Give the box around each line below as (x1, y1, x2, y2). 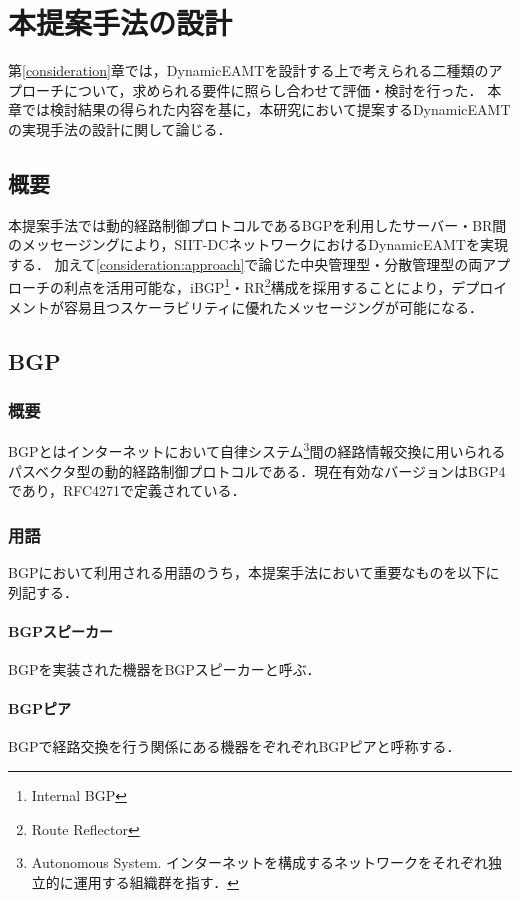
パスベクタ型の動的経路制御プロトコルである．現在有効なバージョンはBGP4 (8, 460, 506, 481)
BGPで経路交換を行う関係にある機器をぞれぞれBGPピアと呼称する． (8, 736, 461, 757)
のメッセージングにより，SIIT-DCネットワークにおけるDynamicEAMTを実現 (8, 234, 508, 255)
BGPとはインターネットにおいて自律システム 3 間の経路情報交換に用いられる (8, 438, 506, 461)
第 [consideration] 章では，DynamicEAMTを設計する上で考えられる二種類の (8, 60, 489, 81)
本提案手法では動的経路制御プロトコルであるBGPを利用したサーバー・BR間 (8, 214, 507, 235)
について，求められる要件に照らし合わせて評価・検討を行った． (63, 79, 483, 100)
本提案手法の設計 (8, 2, 233, 43)
